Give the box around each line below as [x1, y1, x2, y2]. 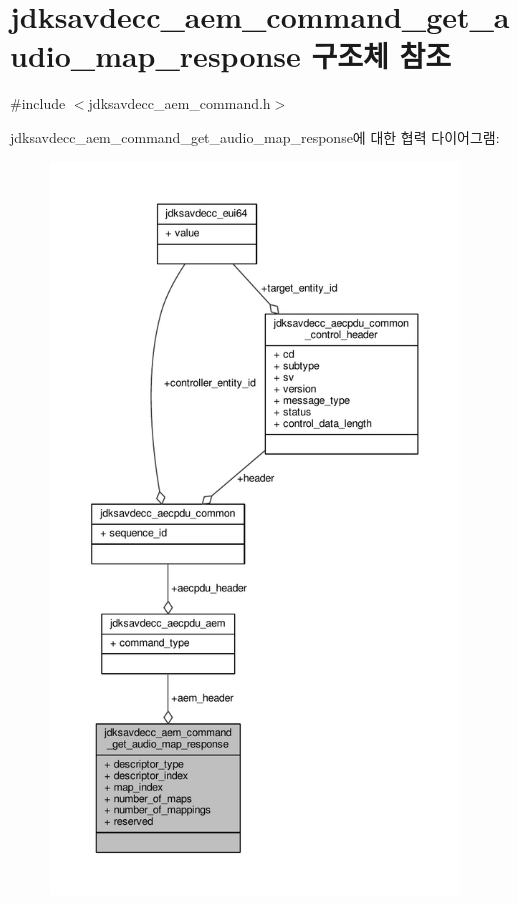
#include [10, 93, 66, 114]
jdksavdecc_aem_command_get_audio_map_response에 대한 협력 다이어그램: [10, 126, 500, 147]
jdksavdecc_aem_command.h [88, 93, 271, 114]
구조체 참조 [311, 35, 452, 76]
